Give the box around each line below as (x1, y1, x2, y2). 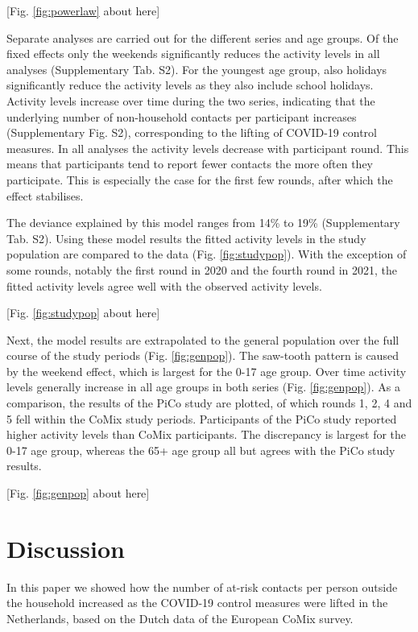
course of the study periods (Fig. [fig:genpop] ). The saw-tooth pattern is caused (6, 347, 399, 364)
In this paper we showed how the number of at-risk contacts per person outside (6, 578, 398, 595)
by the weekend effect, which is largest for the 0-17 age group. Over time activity (6, 362, 407, 379)
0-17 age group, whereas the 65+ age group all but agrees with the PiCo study (6, 441, 395, 458)
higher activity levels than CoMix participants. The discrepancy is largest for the (6, 426, 407, 443)
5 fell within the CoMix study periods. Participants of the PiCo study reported (6, 410, 397, 427)
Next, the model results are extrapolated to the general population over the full (6, 331, 399, 348)
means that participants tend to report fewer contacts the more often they (6, 155, 374, 172)
